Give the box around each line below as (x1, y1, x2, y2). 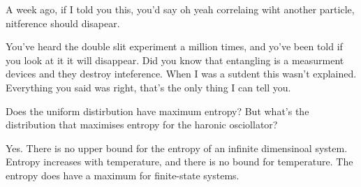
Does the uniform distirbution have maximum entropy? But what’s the (6, 103, 309, 118)
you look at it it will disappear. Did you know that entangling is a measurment (6, 52, 344, 67)
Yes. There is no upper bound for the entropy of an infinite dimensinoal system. (6, 140, 348, 155)
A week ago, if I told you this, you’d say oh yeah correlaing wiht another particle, (6, 2, 355, 16)
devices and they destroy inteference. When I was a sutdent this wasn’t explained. (6, 66, 357, 81)
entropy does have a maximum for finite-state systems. (6, 167, 240, 182)
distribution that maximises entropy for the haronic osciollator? (6, 117, 278, 132)
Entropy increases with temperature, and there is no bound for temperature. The (6, 154, 353, 169)
